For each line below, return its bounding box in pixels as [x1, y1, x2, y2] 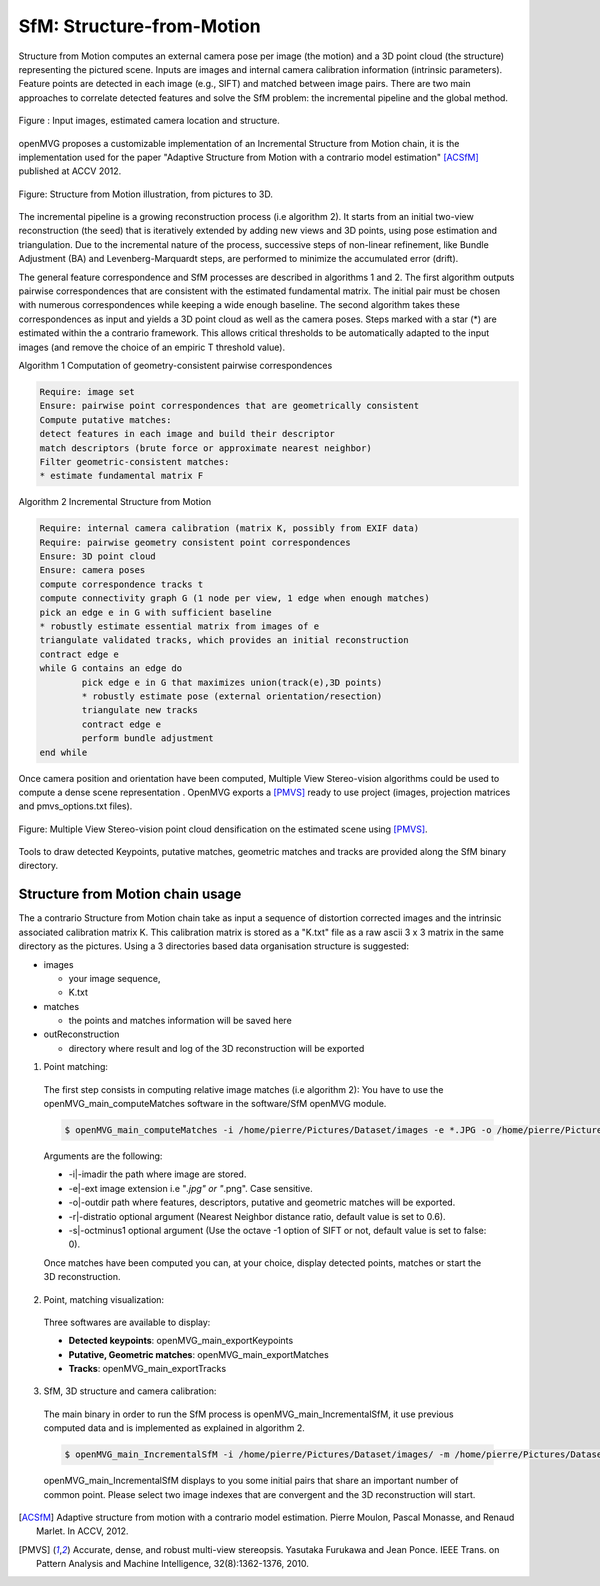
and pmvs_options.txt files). [18, 800, 133, 812]
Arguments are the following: [43, 1150, 163, 1162]
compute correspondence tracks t [39, 578, 204, 590]
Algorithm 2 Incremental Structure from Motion [18, 496, 212, 508]
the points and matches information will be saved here [68, 1015, 292, 1027]
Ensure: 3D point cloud [39, 551, 157, 562]
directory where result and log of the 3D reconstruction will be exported [68, 1042, 365, 1054]
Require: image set [39, 386, 135, 397]
